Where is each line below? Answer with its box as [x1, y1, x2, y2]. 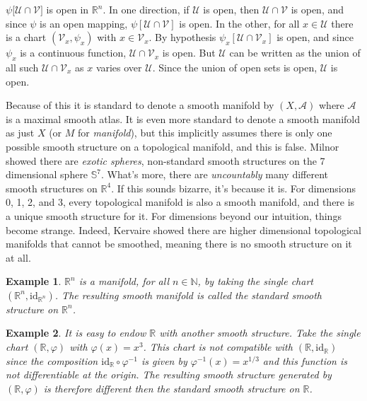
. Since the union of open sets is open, [152, 59, 318, 74]
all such [6, 59, 39, 74]
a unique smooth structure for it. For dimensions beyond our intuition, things [6, 208, 342, 223]
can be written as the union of [229, 45, 361, 60]
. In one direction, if [103, 2, 190, 16]
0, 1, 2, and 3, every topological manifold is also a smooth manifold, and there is [6, 194, 355, 209]
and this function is [262, 353, 348, 368]
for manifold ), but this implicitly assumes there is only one [77, 125, 332, 140]
